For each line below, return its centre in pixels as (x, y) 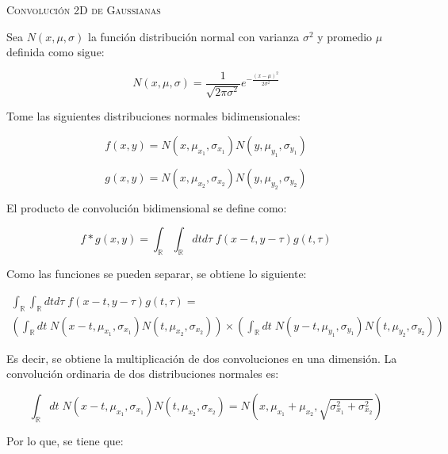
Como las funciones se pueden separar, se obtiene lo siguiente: (157, 274)
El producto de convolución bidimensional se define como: (147, 207)
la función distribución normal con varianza (193, 36)
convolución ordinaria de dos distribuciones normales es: (143, 374)
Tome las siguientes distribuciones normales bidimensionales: (153, 116)
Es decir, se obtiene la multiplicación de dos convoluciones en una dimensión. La (202, 358)
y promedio (345, 36)
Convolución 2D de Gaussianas (84, 10)
